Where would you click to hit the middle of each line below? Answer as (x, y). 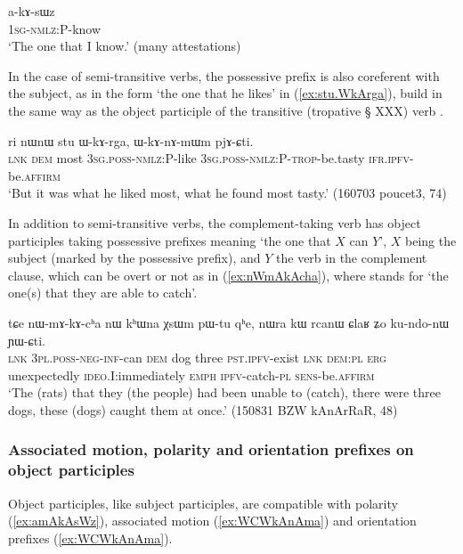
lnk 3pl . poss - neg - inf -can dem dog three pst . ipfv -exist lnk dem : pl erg (197, 358)
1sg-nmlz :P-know (55, 28)
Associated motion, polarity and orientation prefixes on (211, 449)
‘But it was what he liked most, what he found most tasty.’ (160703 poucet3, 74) (227, 193)
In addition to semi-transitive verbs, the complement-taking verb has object (215, 222)
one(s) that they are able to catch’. (103, 293)
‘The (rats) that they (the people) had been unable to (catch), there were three (224, 392)
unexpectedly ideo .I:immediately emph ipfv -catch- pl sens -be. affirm (191, 375)
